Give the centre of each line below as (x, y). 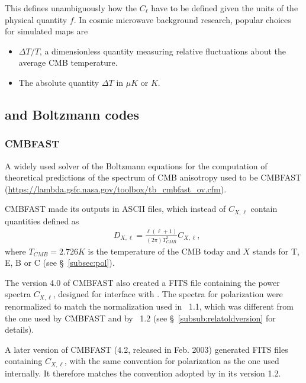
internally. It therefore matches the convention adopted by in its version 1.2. (143, 373)
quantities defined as (42, 221)
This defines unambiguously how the (71, 8)
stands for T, (276, 251)
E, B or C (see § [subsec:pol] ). (60, 263)
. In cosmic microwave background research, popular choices (182, 19)
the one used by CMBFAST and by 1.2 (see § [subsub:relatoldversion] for (140, 318)
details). (20, 329)
